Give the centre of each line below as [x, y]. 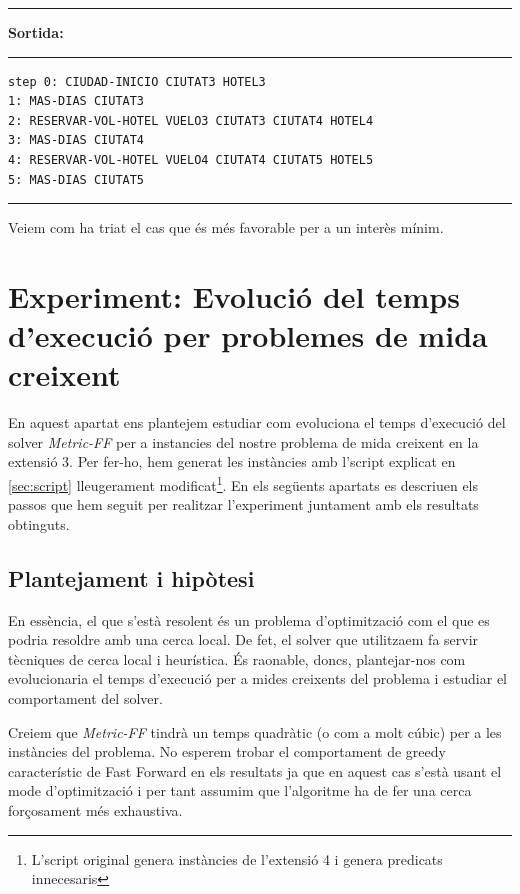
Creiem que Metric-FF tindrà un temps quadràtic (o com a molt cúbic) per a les [255, 731]
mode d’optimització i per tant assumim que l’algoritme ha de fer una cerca [240, 790]
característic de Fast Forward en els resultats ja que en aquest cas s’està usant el [255, 770]
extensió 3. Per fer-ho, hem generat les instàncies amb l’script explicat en [232, 461]
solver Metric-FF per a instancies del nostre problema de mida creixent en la [243, 441]
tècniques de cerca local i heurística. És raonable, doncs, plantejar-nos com [237, 658]
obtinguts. [39, 523]
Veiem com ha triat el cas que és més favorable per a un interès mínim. [226, 227]
